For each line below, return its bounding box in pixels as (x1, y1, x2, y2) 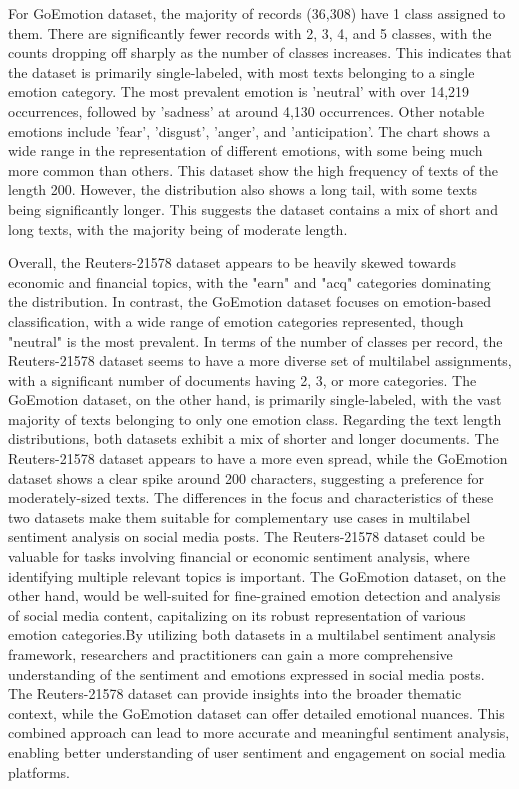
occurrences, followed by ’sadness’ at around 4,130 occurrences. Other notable (8, 100, 485, 121)
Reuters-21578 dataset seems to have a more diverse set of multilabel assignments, (8, 350, 512, 371)
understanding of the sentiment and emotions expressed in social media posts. (8, 663, 485, 684)
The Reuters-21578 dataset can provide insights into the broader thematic (8, 683, 462, 704)
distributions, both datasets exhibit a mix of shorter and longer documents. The (8, 428, 499, 449)
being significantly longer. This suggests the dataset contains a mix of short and (8, 198, 498, 219)
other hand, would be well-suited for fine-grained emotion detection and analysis (8, 585, 501, 606)
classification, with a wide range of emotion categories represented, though (8, 310, 464, 331)
